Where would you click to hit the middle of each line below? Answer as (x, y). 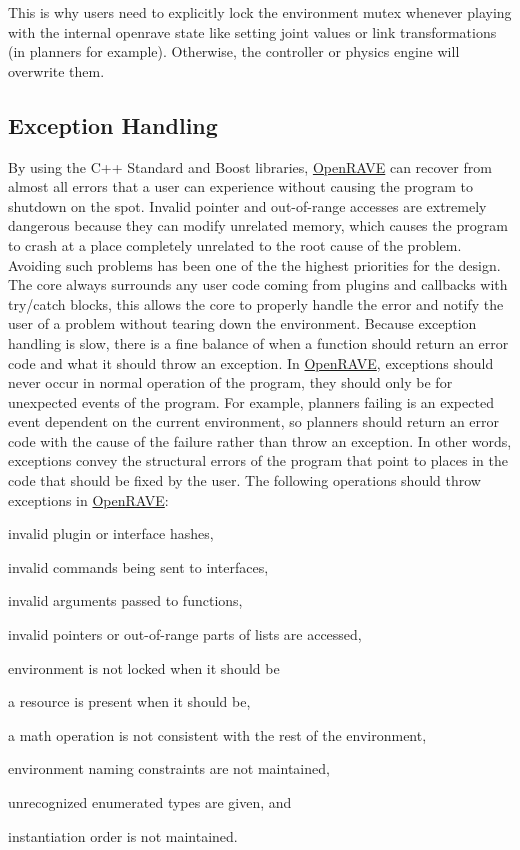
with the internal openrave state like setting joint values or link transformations (252, 31)
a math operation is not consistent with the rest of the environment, (217, 734)
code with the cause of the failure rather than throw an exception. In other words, (260, 440)
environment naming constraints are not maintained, (169, 768)
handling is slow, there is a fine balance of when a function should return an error (258, 342)
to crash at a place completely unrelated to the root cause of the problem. (235, 244)
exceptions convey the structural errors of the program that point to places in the (258, 460)
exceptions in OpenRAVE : (88, 499)
